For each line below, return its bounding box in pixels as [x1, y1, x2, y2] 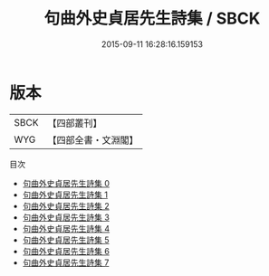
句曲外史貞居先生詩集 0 [22, 177, 110, 188]
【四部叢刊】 [47, 117, 102, 129]
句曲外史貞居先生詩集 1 [22, 189, 109, 200]
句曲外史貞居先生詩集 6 [22, 245, 110, 256]
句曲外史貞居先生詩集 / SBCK [43, 8, 261, 29]
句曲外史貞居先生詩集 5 [22, 234, 110, 245]
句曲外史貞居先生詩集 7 [22, 257, 110, 268]
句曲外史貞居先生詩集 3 [22, 212, 110, 223]
